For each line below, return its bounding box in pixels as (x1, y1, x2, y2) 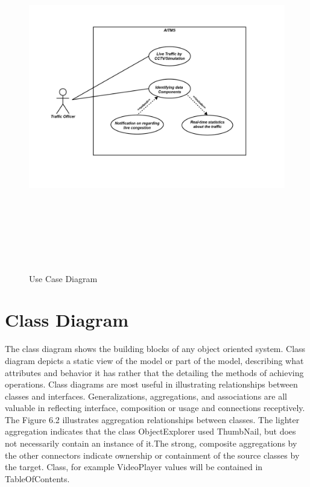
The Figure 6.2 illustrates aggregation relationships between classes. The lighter (5, 413, 300, 426)
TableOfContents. (5, 472, 70, 485)
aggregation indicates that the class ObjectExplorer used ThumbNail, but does (5, 425, 296, 438)
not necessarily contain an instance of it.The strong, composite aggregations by (5, 437, 297, 450)
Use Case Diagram (29, 272, 98, 284)
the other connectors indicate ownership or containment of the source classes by (5, 448, 300, 461)
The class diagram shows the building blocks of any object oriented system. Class (5, 342, 306, 355)
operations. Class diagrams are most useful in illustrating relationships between (5, 378, 298, 391)
